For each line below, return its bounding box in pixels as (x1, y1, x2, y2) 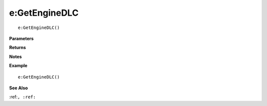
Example (9, 63, 28, 69)
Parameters (9, 35, 34, 41)
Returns (9, 45, 26, 51)
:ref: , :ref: (9, 94, 36, 100)
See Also (9, 85, 28, 91)
